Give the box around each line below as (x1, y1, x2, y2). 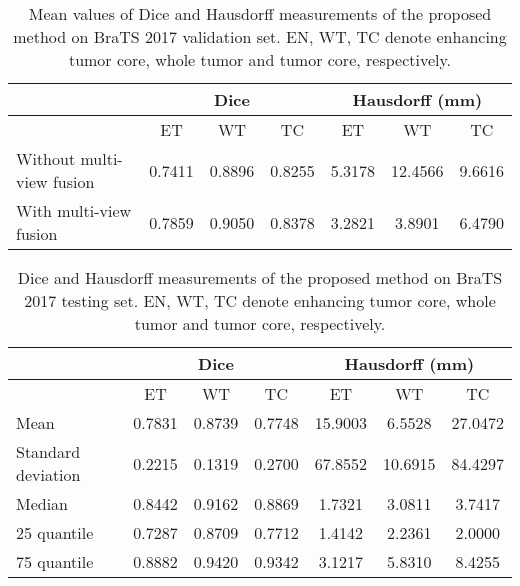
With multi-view (16, 199, 132, 222)
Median (16, 492, 69, 515)
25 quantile (16, 521, 94, 544)
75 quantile (16, 550, 94, 573)
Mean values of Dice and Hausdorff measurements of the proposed (28, 2, 492, 25)
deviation (16, 463, 81, 486)
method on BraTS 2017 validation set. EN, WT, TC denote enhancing (13, 25, 507, 48)
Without (16, 147, 76, 170)
